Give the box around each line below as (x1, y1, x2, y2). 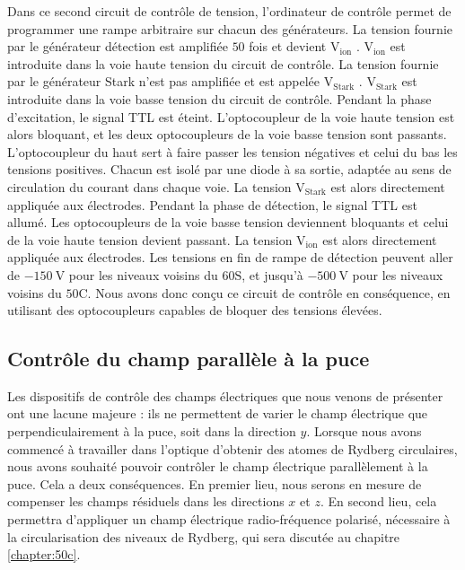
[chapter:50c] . (7, 545, 81, 564)
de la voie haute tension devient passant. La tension (7, 230, 293, 249)
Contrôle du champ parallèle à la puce (7, 345, 370, 373)
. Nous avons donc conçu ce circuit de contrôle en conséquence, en (87, 283, 451, 302)
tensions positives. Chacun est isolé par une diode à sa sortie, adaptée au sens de (7, 160, 452, 179)
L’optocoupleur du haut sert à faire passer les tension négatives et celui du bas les (7, 142, 458, 161)
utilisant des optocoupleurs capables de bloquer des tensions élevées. (7, 301, 382, 320)
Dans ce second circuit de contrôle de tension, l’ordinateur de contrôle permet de (7, 2, 452, 20)
